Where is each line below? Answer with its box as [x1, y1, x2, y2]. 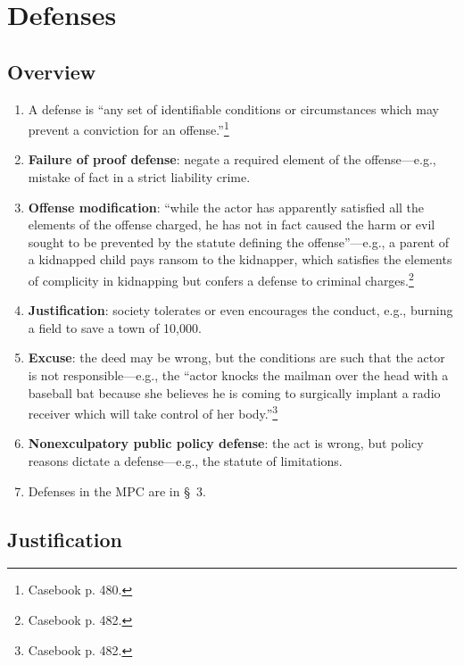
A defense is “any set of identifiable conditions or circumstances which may [28, 99, 439, 118]
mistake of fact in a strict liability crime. [28, 168, 251, 187]
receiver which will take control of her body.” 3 [28, 402, 278, 422]
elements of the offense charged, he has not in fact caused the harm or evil [28, 215, 435, 234]
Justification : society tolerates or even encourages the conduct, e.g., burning [28, 301, 453, 320]
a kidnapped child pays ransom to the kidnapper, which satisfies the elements [28, 250, 452, 269]
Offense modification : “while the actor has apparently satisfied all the [28, 197, 425, 216]
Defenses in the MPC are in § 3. [28, 481, 206, 500]
